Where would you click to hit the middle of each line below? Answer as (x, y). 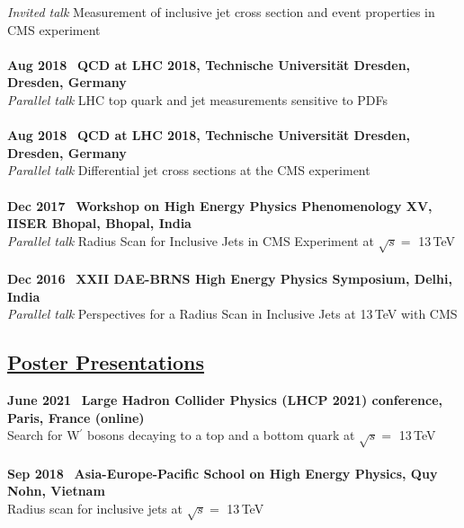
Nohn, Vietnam (56, 491)
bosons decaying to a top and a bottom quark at (221, 435)
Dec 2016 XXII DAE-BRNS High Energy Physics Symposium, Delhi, (230, 279)
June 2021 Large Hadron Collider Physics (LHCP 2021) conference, (225, 400)
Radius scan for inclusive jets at (95, 508)
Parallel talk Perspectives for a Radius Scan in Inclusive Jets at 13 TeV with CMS (232, 314)
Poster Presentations (106, 362)
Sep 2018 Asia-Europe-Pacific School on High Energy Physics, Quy (223, 473)
